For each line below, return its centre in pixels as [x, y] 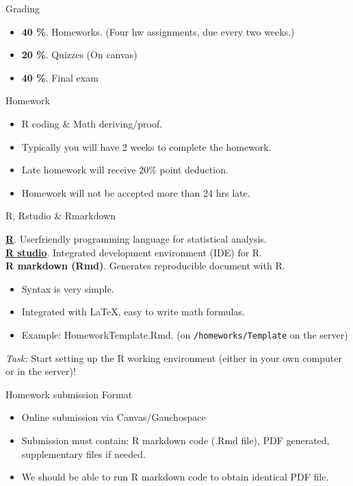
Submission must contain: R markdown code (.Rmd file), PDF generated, [175, 440]
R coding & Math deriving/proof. [92, 123]
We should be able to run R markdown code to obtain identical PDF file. [175, 477]
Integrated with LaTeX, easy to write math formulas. [133, 312]
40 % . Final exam [60, 77]
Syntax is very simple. [68, 288]
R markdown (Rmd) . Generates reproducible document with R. [145, 266]
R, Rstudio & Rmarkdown [61, 216]
